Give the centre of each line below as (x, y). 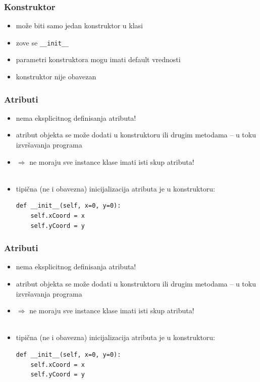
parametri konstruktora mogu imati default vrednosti (98, 59)
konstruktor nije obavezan (56, 77)
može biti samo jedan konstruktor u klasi (79, 26)
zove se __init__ (42, 42)
